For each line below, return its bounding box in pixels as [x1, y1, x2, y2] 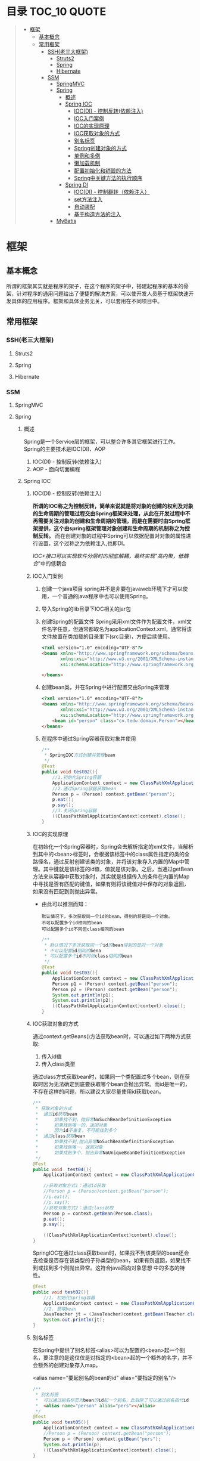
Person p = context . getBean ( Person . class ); [43, 1211, 153, 1217]
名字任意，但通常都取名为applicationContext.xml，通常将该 [46, 625, 192, 632]
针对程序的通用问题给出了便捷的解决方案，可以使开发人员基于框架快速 [16, 290, 189, 297]
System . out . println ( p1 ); [52, 992, 114, 998]
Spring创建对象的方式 [74, 144, 127, 151]
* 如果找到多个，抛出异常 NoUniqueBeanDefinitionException [35, 1150, 186, 1156]
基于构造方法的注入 [74, 211, 121, 218]
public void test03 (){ [41, 970, 98, 976]
